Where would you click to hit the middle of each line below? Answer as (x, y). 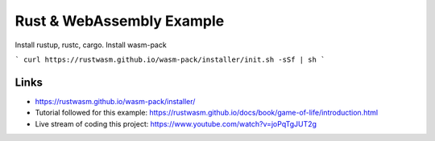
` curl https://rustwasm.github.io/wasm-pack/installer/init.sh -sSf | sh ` (170, 59)
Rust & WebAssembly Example (120, 21)
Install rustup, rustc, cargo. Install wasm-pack (91, 45)
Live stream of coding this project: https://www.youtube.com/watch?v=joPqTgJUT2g (176, 123)
